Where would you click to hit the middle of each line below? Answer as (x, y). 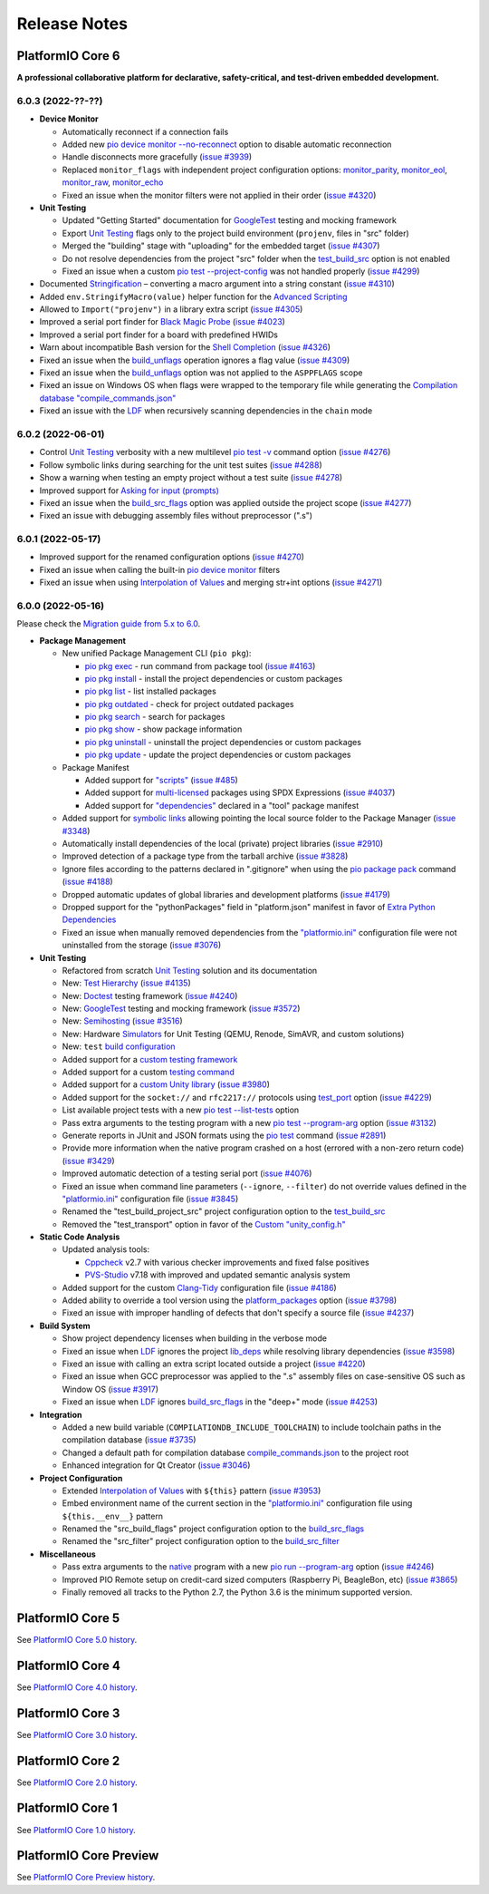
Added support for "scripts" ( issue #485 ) (162, 781)
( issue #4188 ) (87, 882)
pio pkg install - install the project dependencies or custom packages (214, 678)
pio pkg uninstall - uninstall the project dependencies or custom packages (223, 742)
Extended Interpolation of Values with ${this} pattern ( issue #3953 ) (192, 1491)
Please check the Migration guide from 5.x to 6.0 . (109, 624)
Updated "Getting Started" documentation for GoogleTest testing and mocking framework (230, 220)
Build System (65, 1326)
